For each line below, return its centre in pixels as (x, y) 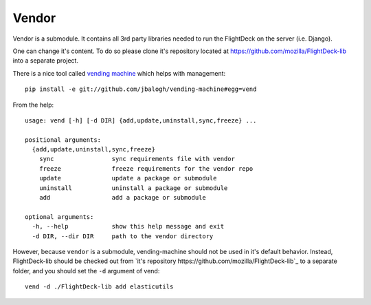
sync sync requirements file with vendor (137, 159)
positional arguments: (63, 140)
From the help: (33, 105)
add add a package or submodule (122, 198)
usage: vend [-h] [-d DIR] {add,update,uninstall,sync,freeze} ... (141, 120)
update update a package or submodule (128, 178)
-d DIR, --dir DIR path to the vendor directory (123, 236)
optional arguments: (59, 217)
